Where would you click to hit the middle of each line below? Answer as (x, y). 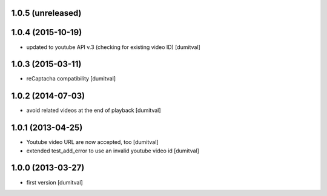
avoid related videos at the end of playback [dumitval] (94, 110)
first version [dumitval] (54, 182)
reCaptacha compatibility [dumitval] (71, 79)
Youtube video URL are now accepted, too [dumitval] (92, 142)
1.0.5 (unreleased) (46, 13)
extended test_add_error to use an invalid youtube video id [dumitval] (113, 151)
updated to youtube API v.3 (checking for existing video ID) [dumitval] (114, 47)
